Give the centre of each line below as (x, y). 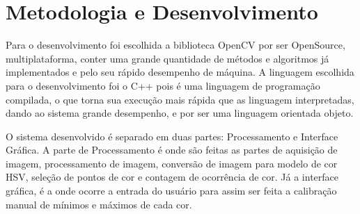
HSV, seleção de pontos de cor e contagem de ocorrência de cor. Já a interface (172, 177)
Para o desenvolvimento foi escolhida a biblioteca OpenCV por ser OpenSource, (175, 45)
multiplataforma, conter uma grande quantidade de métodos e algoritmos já (167, 58)
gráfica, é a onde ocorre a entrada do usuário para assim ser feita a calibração (171, 191)
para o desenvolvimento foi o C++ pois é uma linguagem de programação (163, 85)
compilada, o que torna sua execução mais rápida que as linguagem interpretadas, (180, 99)
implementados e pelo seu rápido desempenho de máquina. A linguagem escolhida (180, 72)
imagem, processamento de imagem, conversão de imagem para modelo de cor (172, 163)
